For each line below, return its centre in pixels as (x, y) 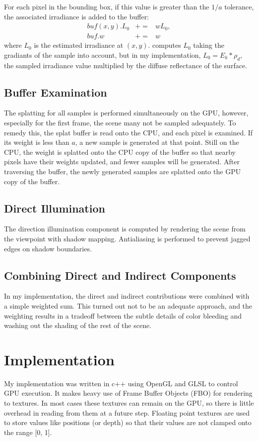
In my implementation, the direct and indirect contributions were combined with (127, 296)
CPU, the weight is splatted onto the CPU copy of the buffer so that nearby (120, 152)
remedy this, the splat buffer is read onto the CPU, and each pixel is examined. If (129, 132)
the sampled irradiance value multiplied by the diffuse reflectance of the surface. (126, 65)
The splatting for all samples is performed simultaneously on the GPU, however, (126, 113)
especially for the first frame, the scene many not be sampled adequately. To (120, 123)
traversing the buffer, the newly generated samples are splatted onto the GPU (123, 171)
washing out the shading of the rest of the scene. (78, 325)
